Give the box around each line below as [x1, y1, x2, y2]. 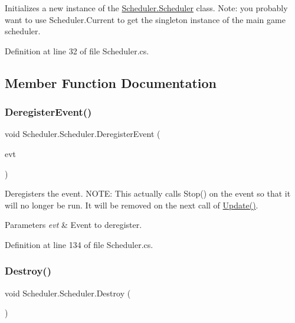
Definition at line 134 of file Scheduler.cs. [5, 238, 153, 250]
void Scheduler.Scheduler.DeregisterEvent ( [5, 128, 160, 140]
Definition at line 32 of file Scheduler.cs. [5, 44, 149, 57]
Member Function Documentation [5, 73, 217, 92]
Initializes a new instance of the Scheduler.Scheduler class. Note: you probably [5, 2, 288, 14]
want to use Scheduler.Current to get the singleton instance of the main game [5, 13, 286, 25]
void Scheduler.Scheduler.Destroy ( [5, 286, 131, 299]
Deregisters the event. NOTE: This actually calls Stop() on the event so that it [5, 187, 291, 200]
